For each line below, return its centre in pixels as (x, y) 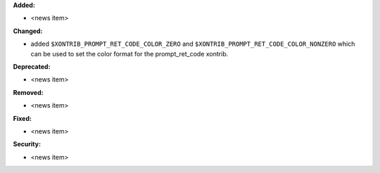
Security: (27, 144)
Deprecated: (32, 66)
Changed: (28, 31)
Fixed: (22, 118)
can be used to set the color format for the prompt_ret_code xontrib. (129, 53)
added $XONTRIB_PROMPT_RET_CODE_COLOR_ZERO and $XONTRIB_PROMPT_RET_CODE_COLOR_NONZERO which (193, 44)
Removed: (28, 92)
